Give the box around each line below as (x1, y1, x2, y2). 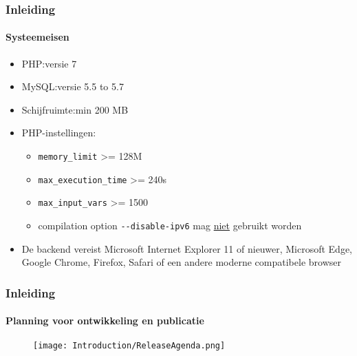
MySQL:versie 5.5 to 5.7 (21, 79, 124, 94)
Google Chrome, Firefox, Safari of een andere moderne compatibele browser (21, 255, 341, 269)
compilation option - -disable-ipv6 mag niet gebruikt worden (38, 218, 302, 232)
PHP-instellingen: (21, 125, 96, 140)
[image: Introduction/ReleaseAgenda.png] (33, 341, 226, 351)
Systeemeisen (6, 30, 69, 44)
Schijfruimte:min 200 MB (21, 102, 129, 116)
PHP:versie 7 (21, 56, 77, 70)
